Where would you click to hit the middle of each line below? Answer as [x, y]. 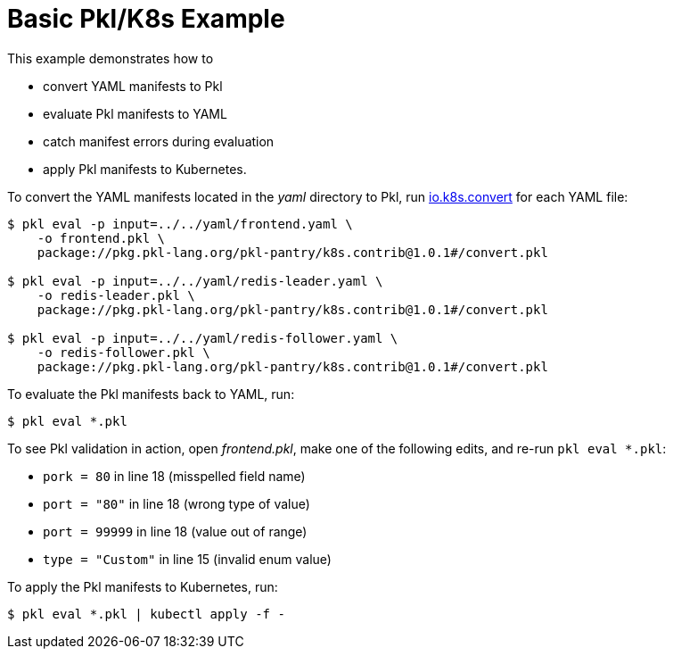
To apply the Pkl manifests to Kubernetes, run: [143, 586]
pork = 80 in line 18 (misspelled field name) [174, 476]
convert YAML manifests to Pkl [133, 86]
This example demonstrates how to [111, 58]
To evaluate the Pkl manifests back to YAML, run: [151, 394]
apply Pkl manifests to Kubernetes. [145, 169]
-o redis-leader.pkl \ [116, 295]
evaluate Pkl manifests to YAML [135, 113]
